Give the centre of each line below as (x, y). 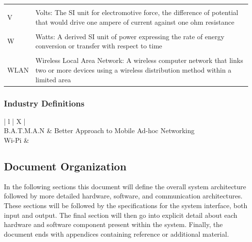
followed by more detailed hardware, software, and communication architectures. (123, 196)
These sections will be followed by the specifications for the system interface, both (126, 205)
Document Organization (65, 166)
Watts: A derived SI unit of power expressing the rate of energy (130, 36)
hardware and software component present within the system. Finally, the (113, 224)
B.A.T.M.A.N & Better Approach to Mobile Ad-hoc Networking (99, 130)
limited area (53, 79)
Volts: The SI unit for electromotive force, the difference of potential (137, 12)
